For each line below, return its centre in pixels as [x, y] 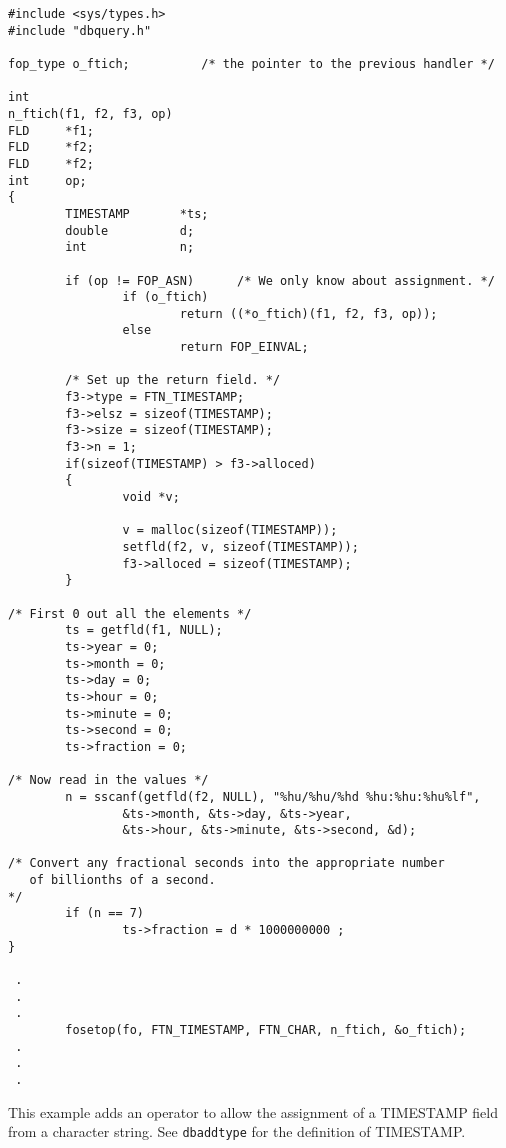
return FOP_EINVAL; [244, 347]
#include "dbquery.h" [80, 30]
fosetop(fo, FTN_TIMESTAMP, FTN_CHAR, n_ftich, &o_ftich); [266, 1030]
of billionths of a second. [122, 880]
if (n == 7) [105, 913]
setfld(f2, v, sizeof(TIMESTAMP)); [240, 547]
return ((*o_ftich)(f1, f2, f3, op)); [308, 313]
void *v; [151, 497]
